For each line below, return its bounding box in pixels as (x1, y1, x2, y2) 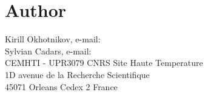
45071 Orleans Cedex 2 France (5, 80, 118, 93)
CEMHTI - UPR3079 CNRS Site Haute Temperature (5, 56, 203, 69)
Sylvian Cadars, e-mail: (5, 44, 92, 57)
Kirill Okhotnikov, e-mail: (5, 33, 101, 45)
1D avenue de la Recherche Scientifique (5, 68, 150, 80)
